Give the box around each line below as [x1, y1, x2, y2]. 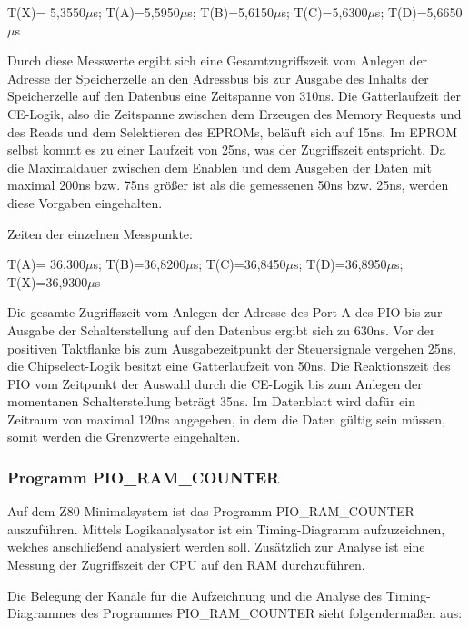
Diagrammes [7, 603, 77, 623]
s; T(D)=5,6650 [374, 3, 463, 21]
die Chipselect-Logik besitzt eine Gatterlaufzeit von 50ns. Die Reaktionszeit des [7, 356, 451, 375]
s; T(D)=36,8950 [294, 254, 387, 274]
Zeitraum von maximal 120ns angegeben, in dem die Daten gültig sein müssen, [7, 409, 445, 428]
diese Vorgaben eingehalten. [7, 193, 163, 212]
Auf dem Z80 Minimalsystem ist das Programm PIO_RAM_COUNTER [7, 502, 414, 521]
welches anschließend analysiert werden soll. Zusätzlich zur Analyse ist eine [7, 537, 425, 556]
